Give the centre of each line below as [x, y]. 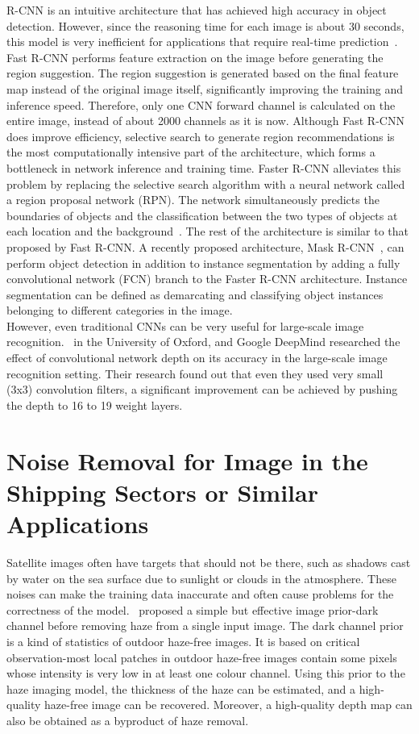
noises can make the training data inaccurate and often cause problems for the [200, 594]
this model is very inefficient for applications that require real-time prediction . [202, 42]
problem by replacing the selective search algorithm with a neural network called [206, 183]
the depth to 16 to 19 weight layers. [95, 405]
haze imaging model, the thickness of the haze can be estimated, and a [181, 688]
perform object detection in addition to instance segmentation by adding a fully [203, 263]
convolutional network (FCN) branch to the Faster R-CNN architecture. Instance [207, 279]
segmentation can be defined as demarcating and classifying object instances [195, 294]
